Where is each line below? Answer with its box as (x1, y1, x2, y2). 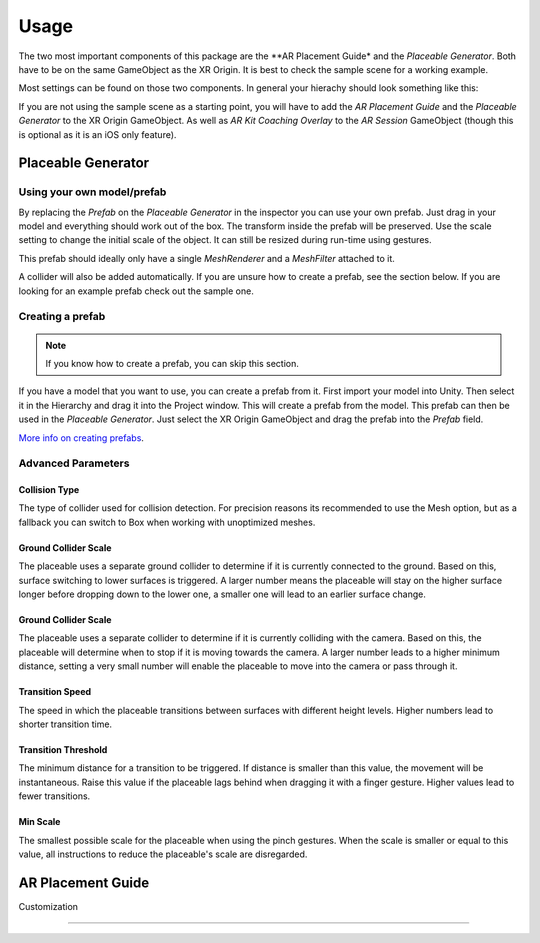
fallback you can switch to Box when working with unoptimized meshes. (18, 516, 316, 528)
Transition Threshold (18, 743, 108, 755)
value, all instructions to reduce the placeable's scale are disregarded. (18, 848, 308, 860)
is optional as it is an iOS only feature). (18, 128, 177, 140)
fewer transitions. (18, 790, 91, 802)
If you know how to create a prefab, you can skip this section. (45, 357, 300, 369)
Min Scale (18, 816, 61, 828)
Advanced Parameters (18, 456, 130, 470)
